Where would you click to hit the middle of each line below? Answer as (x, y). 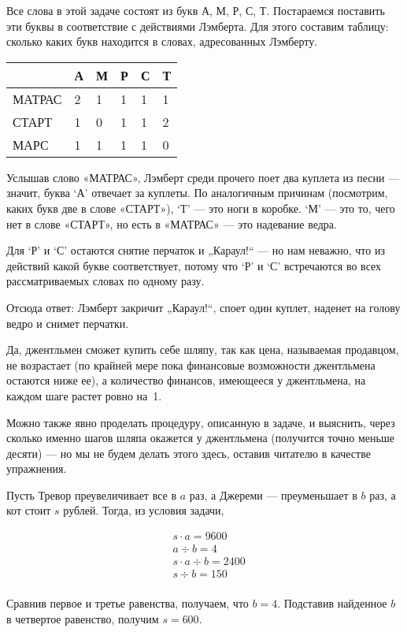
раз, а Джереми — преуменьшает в (273, 494)
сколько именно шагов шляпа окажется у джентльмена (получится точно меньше (200, 438)
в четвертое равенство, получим (83, 618)
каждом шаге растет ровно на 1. (84, 395)
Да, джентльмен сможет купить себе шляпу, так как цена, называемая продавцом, (203, 349)
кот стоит (29, 510)
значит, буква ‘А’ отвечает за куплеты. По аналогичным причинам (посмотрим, (197, 193)
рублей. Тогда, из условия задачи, (144, 510)
